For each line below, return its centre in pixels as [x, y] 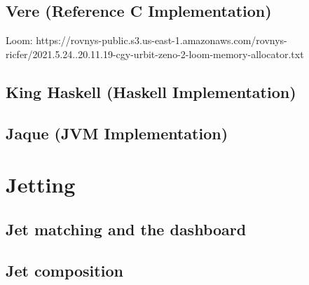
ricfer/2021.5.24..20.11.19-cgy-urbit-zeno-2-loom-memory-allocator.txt [155, 54]
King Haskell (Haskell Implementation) [151, 91]
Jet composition [64, 270]
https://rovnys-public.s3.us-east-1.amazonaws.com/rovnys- [162, 40]
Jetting [41, 185]
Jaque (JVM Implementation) [117, 133]
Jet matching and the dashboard [126, 229]
